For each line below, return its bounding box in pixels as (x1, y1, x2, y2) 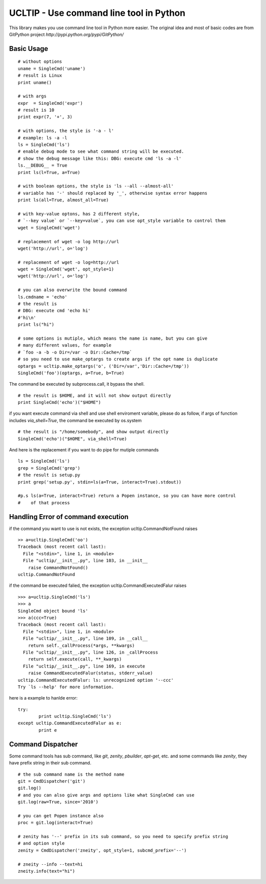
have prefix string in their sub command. (9, 760, 92, 766)
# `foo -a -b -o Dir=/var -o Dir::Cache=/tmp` (18, 349, 133, 355)
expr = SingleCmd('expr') (18, 100, 83, 106)
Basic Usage (9, 44, 48, 53)
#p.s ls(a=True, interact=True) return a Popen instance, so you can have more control (18, 493, 236, 499)
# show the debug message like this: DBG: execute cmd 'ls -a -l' (18, 156, 182, 161)
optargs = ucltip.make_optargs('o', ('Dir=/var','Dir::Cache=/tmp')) (18, 363, 190, 369)
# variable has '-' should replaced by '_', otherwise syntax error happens (18, 190, 208, 196)
